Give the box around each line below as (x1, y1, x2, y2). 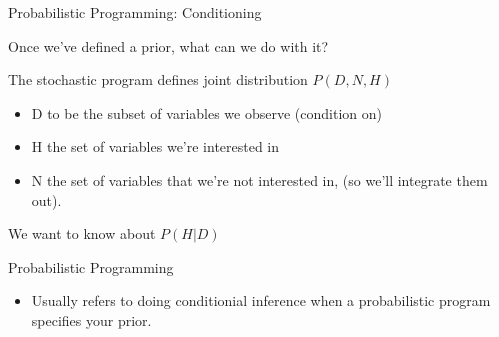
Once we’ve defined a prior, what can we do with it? (8, 35, 329, 56)
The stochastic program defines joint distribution (8, 69, 308, 90)
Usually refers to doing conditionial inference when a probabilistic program (31, 290, 491, 311)
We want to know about (8, 223, 156, 244)
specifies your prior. (31, 309, 152, 330)
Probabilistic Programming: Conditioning (8, 2, 262, 22)
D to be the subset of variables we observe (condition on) (31, 102, 382, 123)
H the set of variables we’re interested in (31, 136, 280, 157)
